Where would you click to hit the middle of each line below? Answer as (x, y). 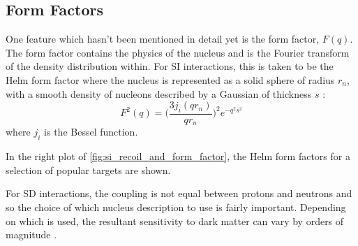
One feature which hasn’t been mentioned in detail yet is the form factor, (163, 39)
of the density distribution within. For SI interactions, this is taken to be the (170, 66)
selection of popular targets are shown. (88, 169)
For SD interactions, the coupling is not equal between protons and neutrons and (179, 193)
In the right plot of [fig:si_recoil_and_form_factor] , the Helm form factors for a (178, 156)
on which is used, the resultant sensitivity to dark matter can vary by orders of (175, 220)
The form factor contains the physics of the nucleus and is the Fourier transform (178, 52)
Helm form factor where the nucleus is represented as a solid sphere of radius (170, 79)
